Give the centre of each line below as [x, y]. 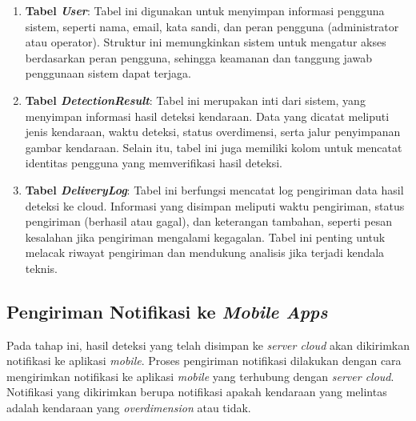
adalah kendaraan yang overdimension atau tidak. [129, 408]
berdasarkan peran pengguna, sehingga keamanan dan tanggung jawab [198, 57]
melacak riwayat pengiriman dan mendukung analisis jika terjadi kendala [205, 253]
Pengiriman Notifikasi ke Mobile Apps [167, 311]
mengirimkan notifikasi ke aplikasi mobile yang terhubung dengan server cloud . [200, 376]
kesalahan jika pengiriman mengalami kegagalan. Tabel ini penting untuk [205, 237]
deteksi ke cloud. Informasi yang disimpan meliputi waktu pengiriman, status [215, 205]
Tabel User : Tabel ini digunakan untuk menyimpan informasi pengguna [205, 10]
